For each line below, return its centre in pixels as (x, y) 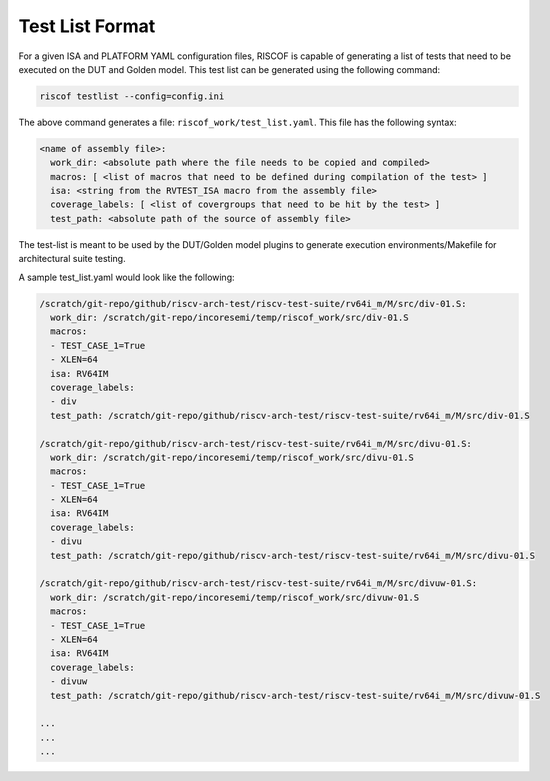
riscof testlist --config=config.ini (132, 96)
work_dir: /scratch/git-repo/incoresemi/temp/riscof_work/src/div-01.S (229, 317)
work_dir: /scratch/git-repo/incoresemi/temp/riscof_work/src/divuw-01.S (235, 597)
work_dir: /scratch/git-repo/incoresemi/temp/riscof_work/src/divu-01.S (232, 457)
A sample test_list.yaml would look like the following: (126, 277)
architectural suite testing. (72, 259)
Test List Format (87, 26)
